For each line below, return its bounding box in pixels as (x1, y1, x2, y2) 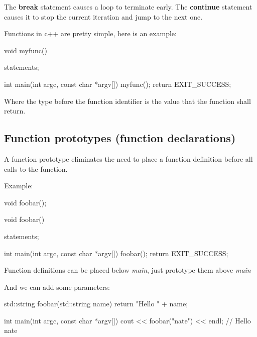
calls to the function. (4, 163, 68, 174)
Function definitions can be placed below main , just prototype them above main (4, 265, 251, 275)
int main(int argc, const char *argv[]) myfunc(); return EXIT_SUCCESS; (4, 78, 231, 89)
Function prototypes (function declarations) (4, 130, 236, 146)
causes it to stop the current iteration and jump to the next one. (4, 11, 203, 22)
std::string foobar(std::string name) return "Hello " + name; (4, 298, 188, 309)
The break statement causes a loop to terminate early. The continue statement (4, 2, 252, 12)
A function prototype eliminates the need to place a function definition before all (4, 153, 253, 164)
